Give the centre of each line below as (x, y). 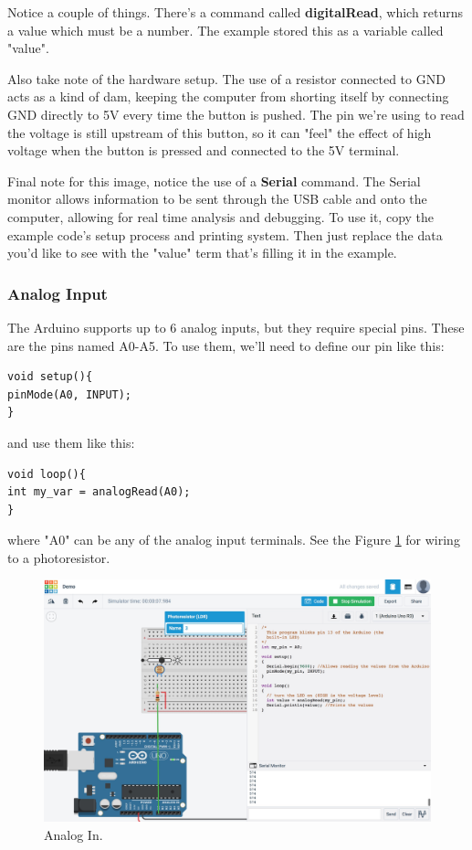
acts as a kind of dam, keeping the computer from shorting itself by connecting (228, 96)
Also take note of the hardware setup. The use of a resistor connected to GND (226, 78)
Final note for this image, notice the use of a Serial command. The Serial (214, 181)
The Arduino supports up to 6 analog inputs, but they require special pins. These (236, 327)
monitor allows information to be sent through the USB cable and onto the (217, 199)
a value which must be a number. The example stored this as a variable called (226, 30)
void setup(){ (50, 377)
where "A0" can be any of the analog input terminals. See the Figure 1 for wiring (234, 540)
